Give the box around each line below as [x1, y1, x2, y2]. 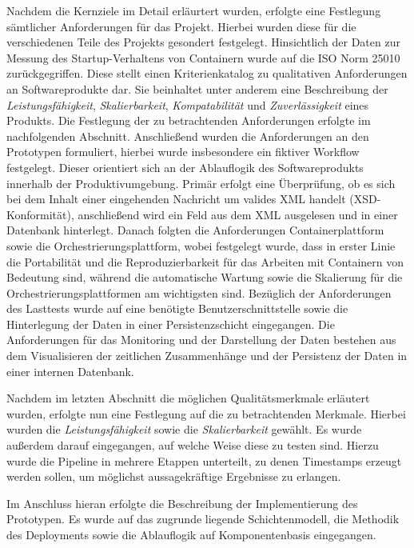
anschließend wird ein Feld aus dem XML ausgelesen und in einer [78, 206, 398, 222]
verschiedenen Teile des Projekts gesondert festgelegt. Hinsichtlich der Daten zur [6, 34, 400, 50]
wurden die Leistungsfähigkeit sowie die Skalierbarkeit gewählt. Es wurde [6, 421, 362, 438]
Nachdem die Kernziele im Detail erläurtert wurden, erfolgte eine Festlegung [6, 2, 381, 18]
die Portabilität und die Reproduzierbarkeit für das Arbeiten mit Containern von [6, 253, 404, 270]
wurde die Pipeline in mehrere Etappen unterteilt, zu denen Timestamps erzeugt [6, 452, 402, 469]
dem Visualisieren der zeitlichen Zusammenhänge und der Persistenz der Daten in [6, 347, 408, 364]
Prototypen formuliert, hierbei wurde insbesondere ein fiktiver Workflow [6, 143, 360, 160]
